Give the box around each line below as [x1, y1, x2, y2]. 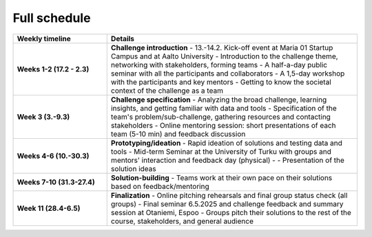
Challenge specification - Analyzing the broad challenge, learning [110, 95, 327, 104]
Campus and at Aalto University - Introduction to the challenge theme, [110, 52, 338, 61]
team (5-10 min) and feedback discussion [110, 129, 246, 139]
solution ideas [110, 163, 156, 173]
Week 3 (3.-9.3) [17, 112, 70, 122]
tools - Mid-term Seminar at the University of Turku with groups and [110, 146, 332, 156]
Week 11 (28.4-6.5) [17, 203, 81, 213]
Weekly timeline [17, 34, 72, 43]
